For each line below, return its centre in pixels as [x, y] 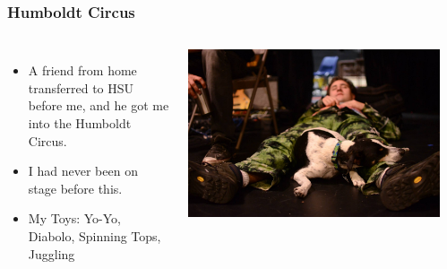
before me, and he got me [99, 105]
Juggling [52, 253]
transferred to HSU [81, 87]
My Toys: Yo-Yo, [74, 218]
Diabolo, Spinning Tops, [95, 235]
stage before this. [75, 188]
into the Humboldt [80, 123]
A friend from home [82, 70]
